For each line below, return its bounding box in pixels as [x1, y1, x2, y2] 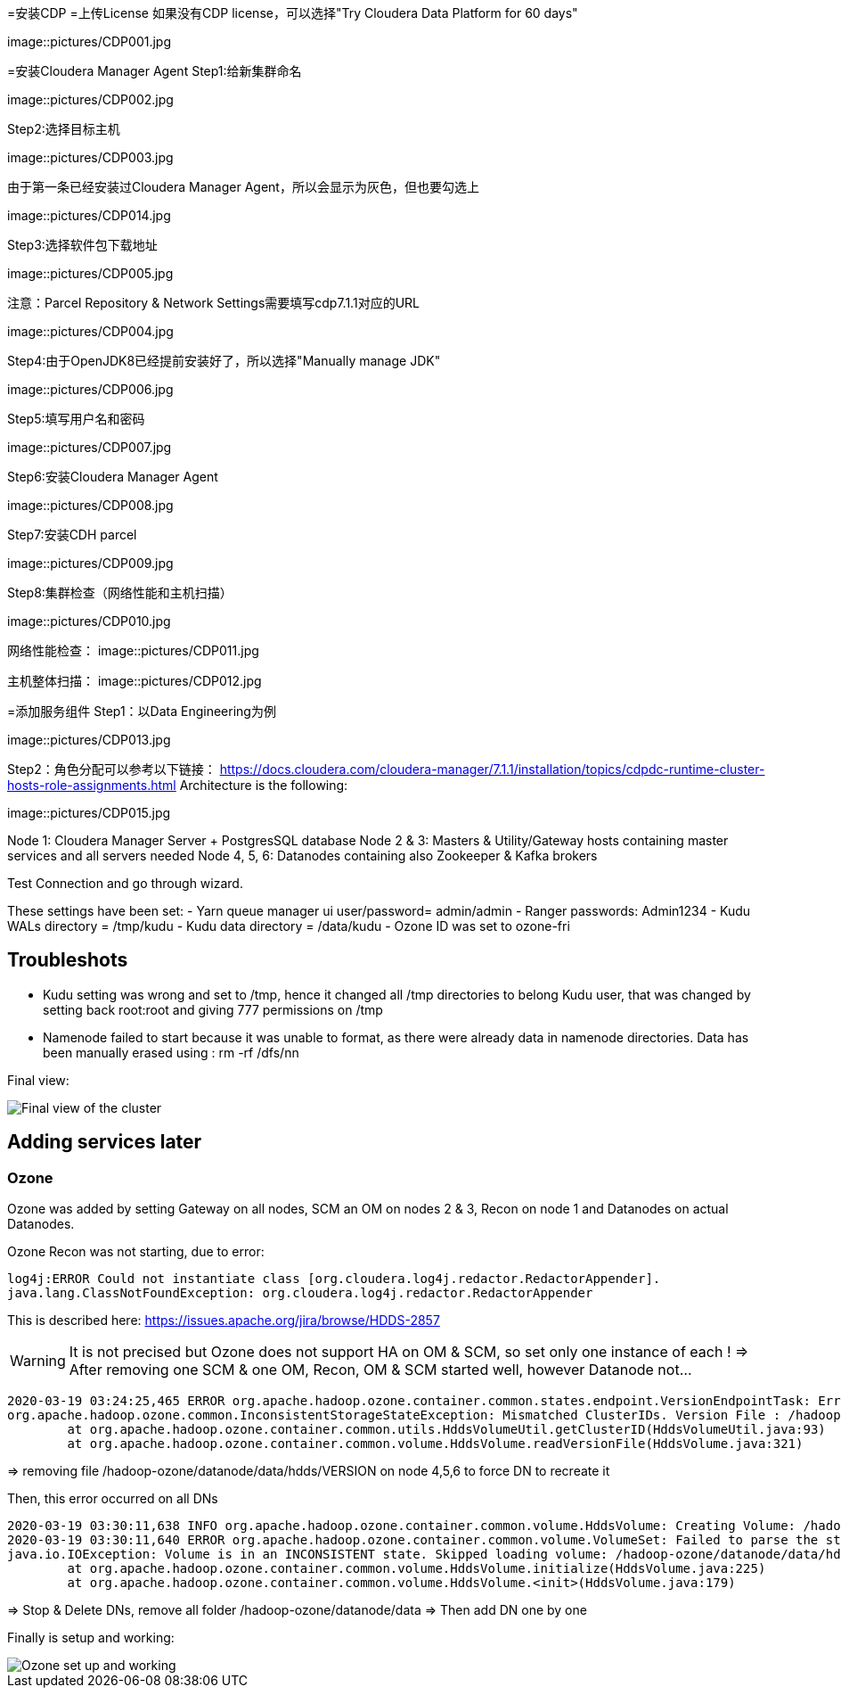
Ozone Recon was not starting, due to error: [7, 1244, 265, 1260]
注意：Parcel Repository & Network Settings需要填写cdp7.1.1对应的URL [7, 295, 420, 310]
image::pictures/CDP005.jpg [7, 266, 174, 281]
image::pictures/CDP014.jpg [7, 208, 171, 223]
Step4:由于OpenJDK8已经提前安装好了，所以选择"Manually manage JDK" [7, 353, 441, 368]
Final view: [7, 1072, 69, 1088]
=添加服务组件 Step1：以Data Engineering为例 [7, 704, 276, 719]
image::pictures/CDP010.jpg [7, 613, 171, 629]
